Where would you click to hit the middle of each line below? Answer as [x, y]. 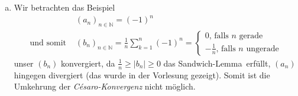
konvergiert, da [88, 63]
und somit [48, 43]
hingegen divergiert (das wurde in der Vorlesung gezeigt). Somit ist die [142, 75]
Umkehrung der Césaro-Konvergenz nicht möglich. [105, 86]
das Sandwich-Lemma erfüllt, [217, 63]
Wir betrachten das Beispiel [64, 7]
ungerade [263, 49]
